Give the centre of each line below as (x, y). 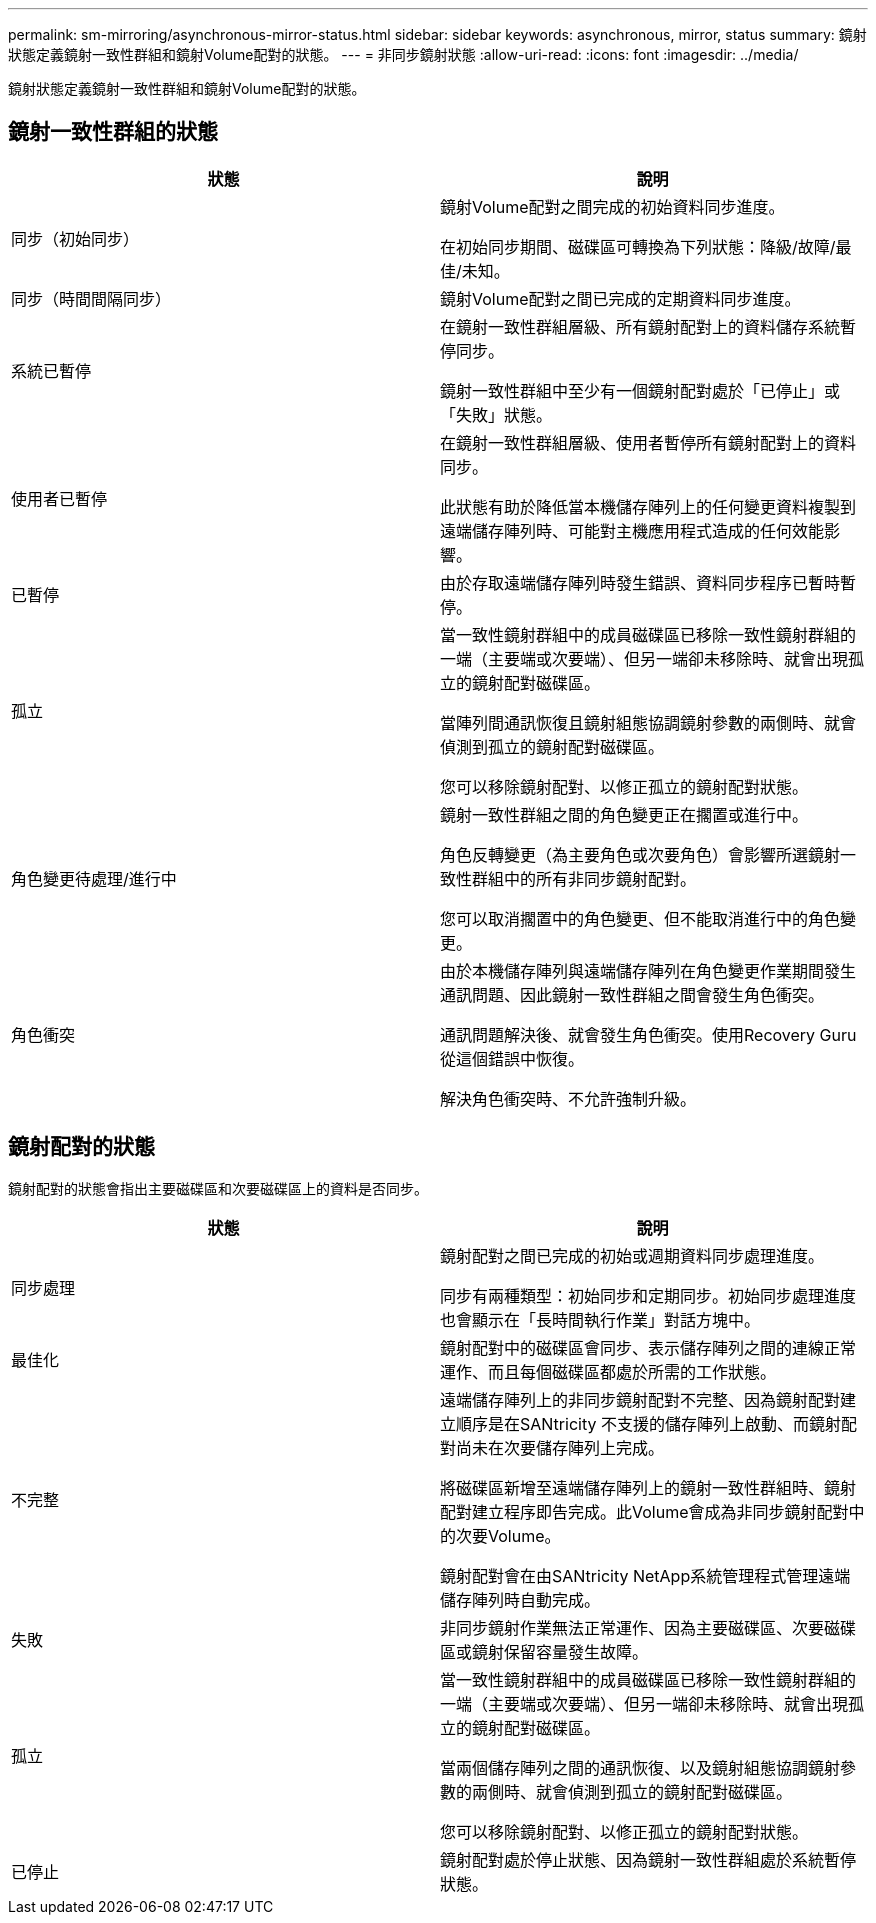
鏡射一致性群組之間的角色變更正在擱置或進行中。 (624, 814)
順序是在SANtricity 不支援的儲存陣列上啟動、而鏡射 (648, 1423)
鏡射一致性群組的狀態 (113, 132)
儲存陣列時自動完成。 (520, 1599)
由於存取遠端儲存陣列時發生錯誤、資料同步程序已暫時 (640, 582)
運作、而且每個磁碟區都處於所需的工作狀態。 (608, 1371)
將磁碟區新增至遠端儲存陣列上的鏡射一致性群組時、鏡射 (648, 1487)
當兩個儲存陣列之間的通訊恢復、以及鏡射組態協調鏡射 (640, 1767)
